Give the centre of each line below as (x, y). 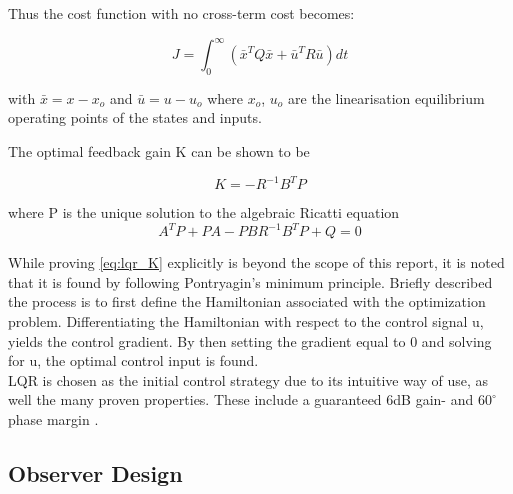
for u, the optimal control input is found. (133, 360)
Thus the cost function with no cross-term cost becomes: (181, 13)
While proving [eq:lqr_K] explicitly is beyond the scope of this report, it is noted (256, 262)
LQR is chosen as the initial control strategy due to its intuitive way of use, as (248, 379)
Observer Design (95, 473)
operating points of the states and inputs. (135, 117)
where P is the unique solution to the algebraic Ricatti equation (204, 212)
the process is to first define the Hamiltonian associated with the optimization (247, 301)
